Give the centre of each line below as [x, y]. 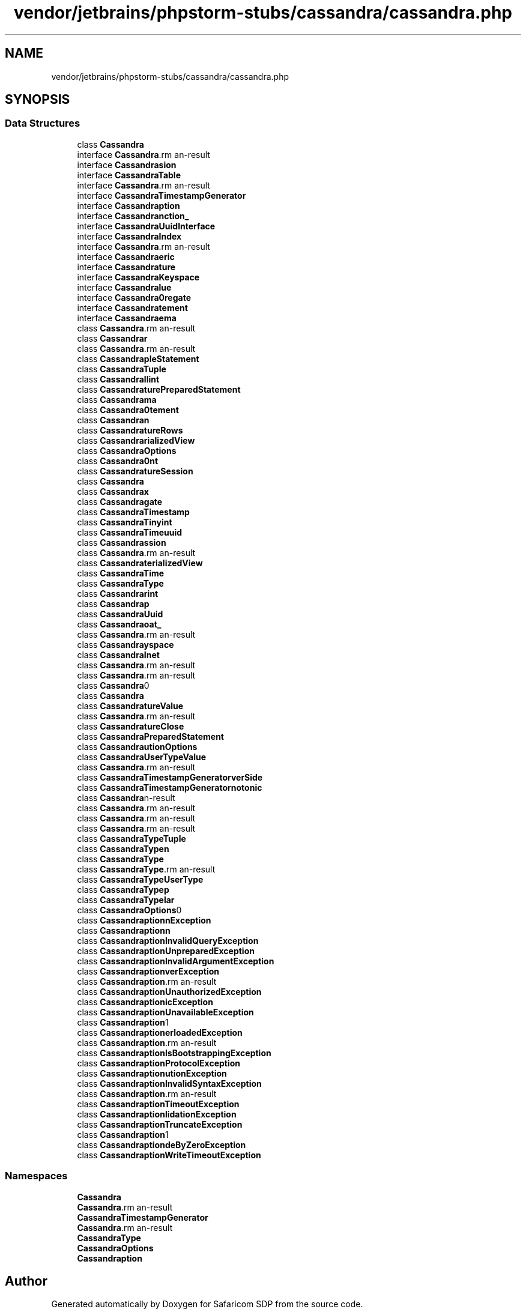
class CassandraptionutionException [152, 1073]
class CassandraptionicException [145, 1002]
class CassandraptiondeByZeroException [162, 1144]
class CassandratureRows [130, 430]
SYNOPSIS [38, 100]
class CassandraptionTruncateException [160, 1124]
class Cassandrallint [118, 379]
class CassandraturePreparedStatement [159, 389]
